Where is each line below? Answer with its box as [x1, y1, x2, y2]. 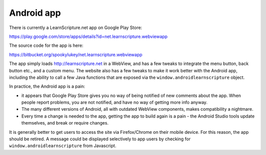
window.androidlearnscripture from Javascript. [9, 143, 117, 149]
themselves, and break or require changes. [21, 120, 109, 126]
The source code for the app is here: [9, 42, 84, 49]
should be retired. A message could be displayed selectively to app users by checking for [9, 136, 191, 142]
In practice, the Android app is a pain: [9, 84, 86, 90]
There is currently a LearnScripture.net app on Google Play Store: [9, 25, 142, 31]
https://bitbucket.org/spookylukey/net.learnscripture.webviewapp [9, 52, 143, 58]
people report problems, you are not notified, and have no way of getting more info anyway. [21, 99, 208, 105]
